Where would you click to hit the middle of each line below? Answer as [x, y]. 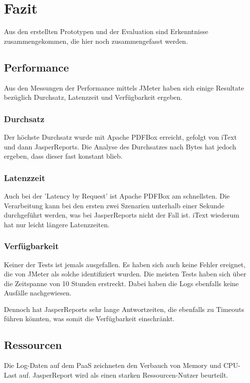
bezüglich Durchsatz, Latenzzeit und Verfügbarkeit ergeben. [93, 97]
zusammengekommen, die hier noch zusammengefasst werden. [96, 41]
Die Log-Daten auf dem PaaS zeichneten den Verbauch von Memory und [113, 365]
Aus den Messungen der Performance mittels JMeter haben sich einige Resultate [124, 87]
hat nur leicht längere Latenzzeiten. [57, 224]
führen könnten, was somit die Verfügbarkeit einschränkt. [89, 319]
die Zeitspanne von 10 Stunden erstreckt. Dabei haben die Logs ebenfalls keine [121, 283]
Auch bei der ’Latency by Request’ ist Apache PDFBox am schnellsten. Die [117, 195]
